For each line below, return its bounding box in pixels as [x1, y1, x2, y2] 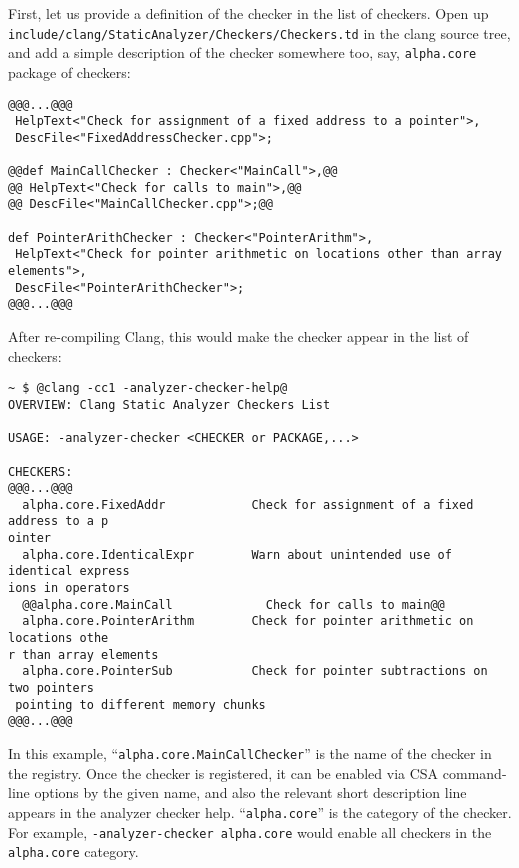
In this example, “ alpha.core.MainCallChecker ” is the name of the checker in [8, 743, 492, 763]
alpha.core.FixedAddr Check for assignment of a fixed [22, 497, 474, 512]
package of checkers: [8, 61, 131, 82]
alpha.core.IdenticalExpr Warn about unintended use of [22, 547, 452, 562]
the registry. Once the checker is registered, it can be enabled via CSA [8, 762, 439, 783]
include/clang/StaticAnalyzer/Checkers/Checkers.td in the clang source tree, [8, 22, 511, 43]
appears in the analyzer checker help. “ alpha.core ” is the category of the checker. [8, 801, 512, 822]
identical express [8, 564, 130, 579]
